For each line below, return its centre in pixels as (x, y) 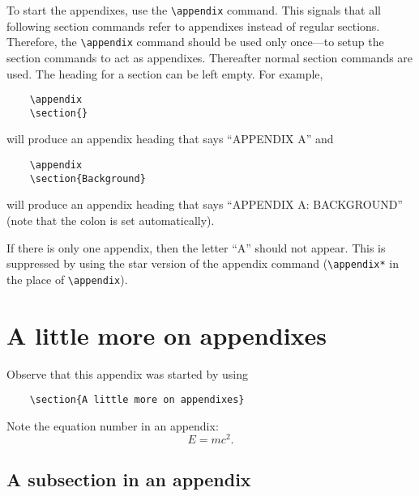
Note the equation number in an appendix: (113, 425)
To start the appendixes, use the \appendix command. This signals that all (194, 10)
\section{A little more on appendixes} (137, 400)
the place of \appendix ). (67, 279)
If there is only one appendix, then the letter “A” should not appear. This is (196, 247)
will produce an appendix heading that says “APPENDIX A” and (170, 139)
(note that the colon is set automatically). (111, 220)
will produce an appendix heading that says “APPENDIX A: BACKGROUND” (205, 204)
